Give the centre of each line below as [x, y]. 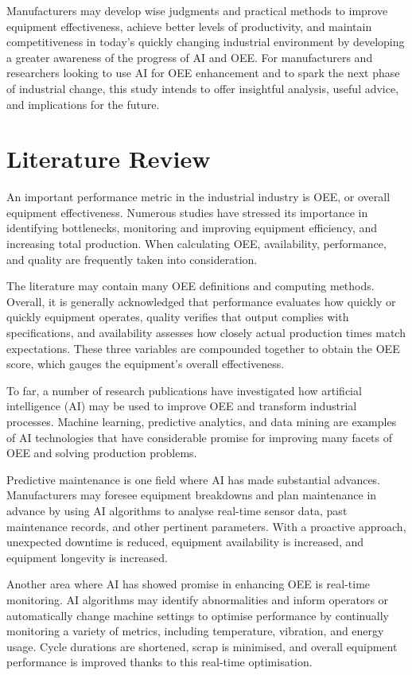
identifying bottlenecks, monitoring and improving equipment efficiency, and [192, 228]
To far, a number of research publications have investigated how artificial [184, 390]
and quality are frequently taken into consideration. [132, 259]
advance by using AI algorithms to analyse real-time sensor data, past [177, 510]
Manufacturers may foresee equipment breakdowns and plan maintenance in [192, 495]
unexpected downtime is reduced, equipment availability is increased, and [185, 542]
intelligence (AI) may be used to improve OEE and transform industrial [182, 406]
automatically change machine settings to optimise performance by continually [198, 615]
